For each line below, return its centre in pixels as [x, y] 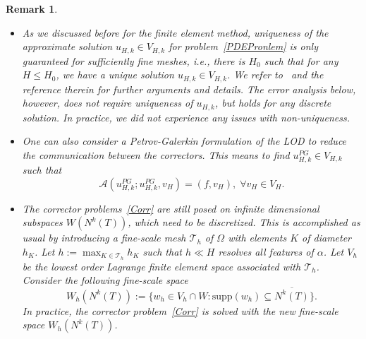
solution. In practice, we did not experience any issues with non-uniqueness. [186, 117]
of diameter [327, 238]
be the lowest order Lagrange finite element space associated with [161, 266]
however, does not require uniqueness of [108, 103]
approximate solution [67, 46]
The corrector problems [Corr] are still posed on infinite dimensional [171, 208]
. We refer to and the [275, 75]
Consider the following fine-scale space [105, 280]
